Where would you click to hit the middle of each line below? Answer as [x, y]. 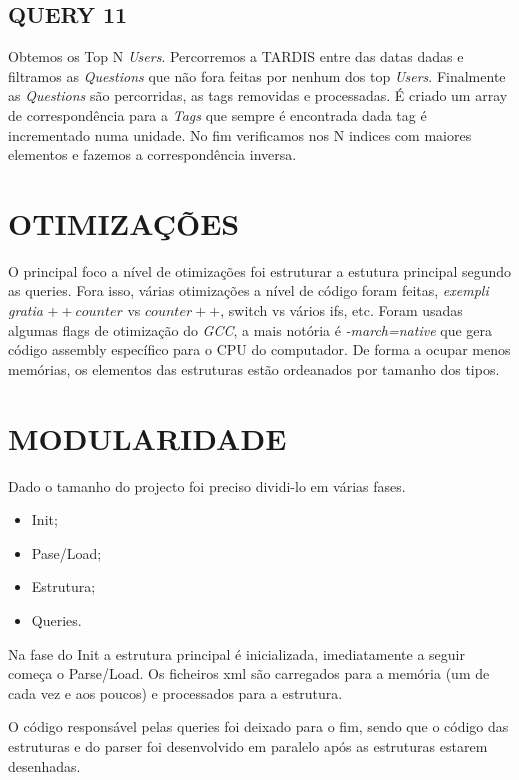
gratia [25, 310]
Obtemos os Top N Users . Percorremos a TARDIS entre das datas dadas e [236, 56]
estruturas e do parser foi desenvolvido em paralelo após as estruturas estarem [248, 745]
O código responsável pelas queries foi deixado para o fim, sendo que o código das [258, 726]
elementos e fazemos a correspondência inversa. [152, 154]
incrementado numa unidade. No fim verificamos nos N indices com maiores [240, 134]
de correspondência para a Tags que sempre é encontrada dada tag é [217, 114]
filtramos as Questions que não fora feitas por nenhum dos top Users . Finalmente [257, 75]
